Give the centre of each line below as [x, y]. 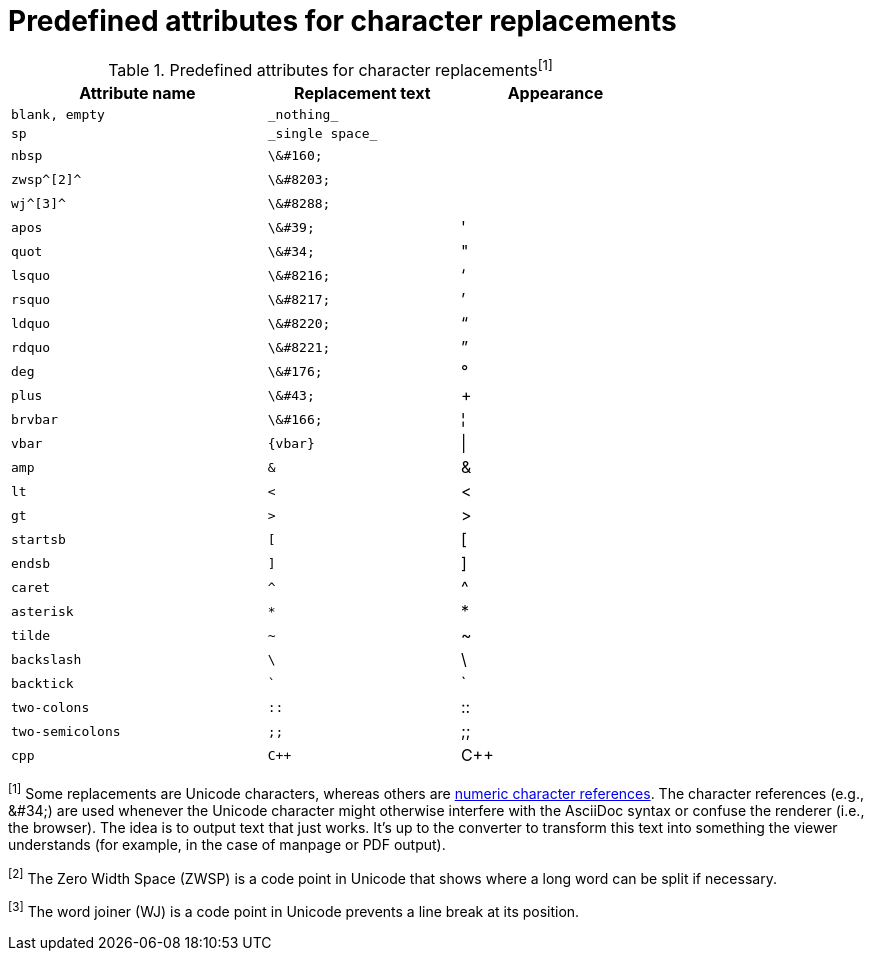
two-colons [50, 707]
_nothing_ [303, 115]
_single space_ [322, 134]
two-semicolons [66, 731]
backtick [42, 683]
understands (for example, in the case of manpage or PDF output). [227, 844]
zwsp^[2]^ [46, 179]
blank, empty [58, 115]
